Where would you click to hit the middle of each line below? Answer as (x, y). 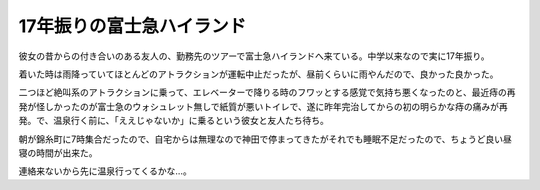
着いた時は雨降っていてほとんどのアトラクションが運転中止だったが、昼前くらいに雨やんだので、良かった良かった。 (258, 74)
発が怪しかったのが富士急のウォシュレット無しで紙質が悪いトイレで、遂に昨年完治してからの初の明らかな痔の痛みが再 (263, 106)
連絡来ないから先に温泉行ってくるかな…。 (105, 171)
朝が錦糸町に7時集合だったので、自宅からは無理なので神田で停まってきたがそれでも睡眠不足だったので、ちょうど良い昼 (265, 139)
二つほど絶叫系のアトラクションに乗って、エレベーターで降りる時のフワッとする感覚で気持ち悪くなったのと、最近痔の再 (267, 92)
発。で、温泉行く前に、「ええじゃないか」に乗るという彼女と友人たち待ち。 (174, 121)
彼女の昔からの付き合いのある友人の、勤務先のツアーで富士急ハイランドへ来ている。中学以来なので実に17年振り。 (254, 56)
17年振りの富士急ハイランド (132, 26)
